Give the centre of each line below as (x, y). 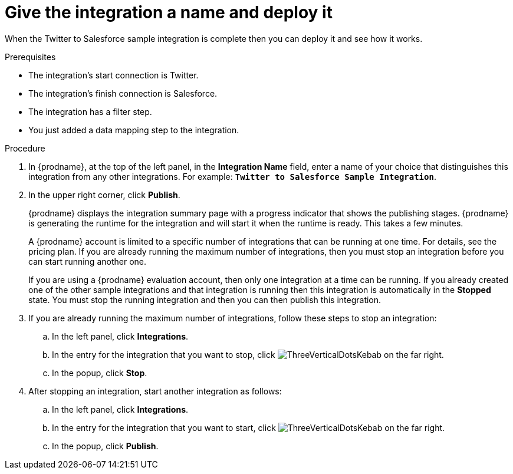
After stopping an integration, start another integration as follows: (155, 391)
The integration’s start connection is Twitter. (114, 75)
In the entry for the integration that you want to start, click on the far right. (249, 427)
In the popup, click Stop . (100, 373)
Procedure (25, 148)
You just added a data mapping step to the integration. (134, 130)
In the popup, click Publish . (105, 446)
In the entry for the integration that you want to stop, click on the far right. (248, 354)
